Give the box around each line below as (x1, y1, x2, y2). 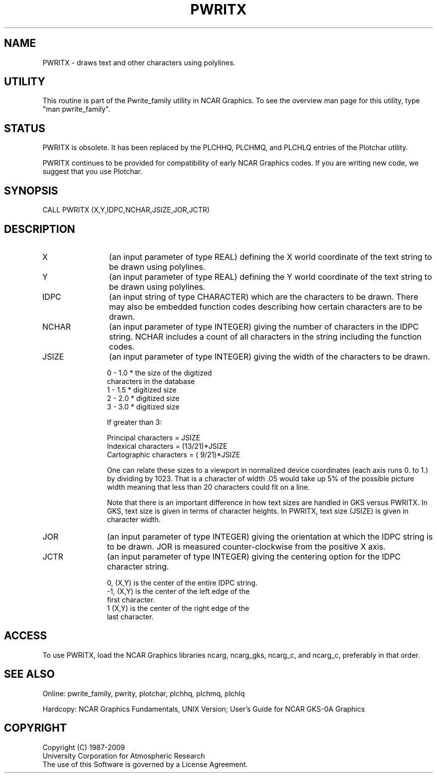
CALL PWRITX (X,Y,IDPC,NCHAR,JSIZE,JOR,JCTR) (42, 205, 210, 214)
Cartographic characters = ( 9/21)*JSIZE (107, 450, 240, 459)
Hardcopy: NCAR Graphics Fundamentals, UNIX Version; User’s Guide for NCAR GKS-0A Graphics (42, 704, 365, 713)
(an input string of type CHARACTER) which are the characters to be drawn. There (109, 291, 419, 302)
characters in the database (107, 377, 195, 386)
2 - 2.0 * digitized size (107, 393, 180, 402)
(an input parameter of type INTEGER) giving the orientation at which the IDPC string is (107, 531, 433, 542)
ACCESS (4, 629, 47, 642)
